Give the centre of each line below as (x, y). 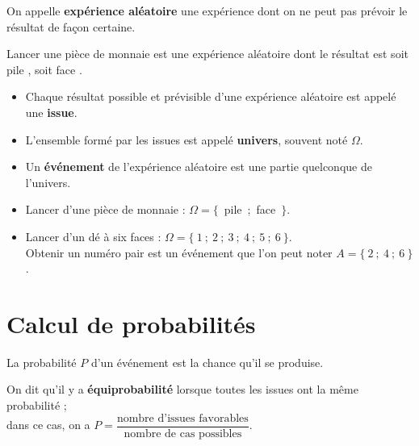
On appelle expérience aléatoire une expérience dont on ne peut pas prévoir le (207, 10)
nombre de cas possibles (183, 433)
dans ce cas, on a (48, 425)
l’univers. (48, 182)
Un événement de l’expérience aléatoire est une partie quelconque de (199, 167)
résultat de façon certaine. (71, 26)
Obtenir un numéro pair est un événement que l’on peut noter (179, 252)
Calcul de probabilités (131, 323)
